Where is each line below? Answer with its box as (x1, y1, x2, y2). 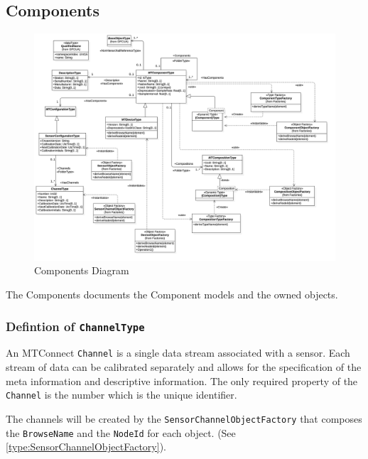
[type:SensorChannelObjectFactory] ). (6, 439, 166, 454)
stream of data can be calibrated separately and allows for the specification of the (6, 360, 362, 374)
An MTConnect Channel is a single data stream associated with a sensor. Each (6, 345, 350, 360)
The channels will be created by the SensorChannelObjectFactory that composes (6, 411, 362, 426)
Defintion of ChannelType (6, 317, 145, 335)
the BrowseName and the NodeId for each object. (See (6, 425, 236, 440)
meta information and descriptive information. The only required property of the (6, 373, 358, 388)
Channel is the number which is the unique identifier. (6, 387, 237, 402)
